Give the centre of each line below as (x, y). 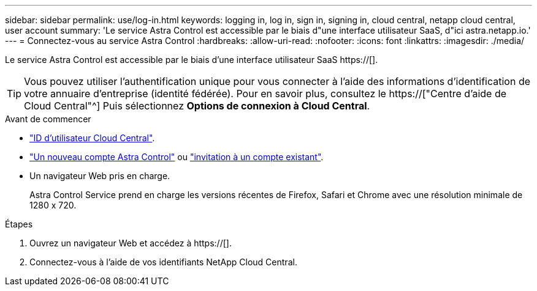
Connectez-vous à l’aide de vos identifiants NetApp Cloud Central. (163, 262)
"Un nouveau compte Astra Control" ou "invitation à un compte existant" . (177, 157)
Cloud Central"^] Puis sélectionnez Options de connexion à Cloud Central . (197, 106)
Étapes (19, 224)
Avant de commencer (48, 119)
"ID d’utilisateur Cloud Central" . (92, 138)
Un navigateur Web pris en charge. (100, 176)
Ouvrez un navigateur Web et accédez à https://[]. (131, 243)
